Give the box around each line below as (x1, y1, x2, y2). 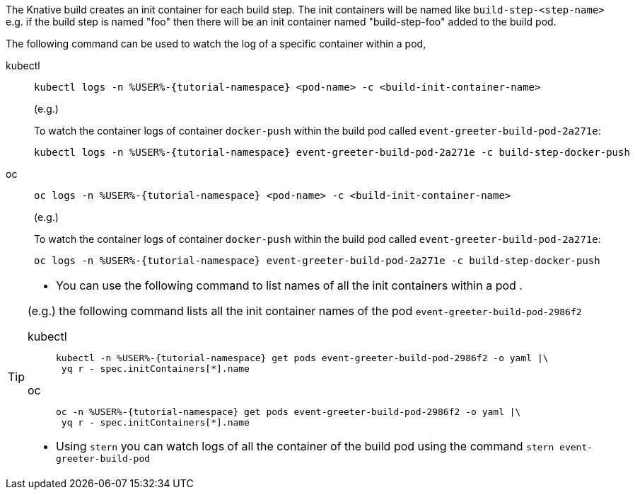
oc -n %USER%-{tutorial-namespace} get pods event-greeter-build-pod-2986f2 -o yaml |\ (56, 406, 521, 417)
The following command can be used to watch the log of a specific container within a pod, (6, 38, 426, 50)
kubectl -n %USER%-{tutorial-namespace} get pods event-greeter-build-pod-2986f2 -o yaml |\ (56, 353, 549, 363)
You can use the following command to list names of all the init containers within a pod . (56, 278, 523, 292)
